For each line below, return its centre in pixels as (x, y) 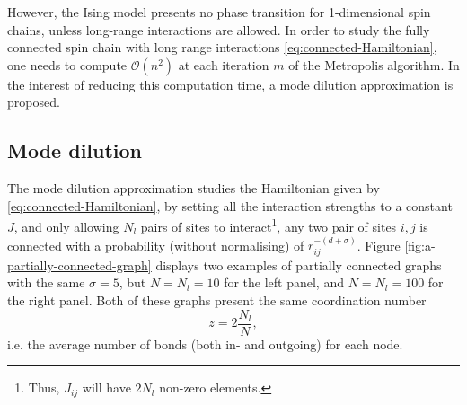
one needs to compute (67, 64)
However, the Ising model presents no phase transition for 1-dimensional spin (219, 12)
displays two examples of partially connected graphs (299, 264)
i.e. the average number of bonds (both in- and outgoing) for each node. (205, 343)
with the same (46, 282)
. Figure (379, 245)
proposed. (34, 102)
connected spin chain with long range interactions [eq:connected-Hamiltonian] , (222, 47)
